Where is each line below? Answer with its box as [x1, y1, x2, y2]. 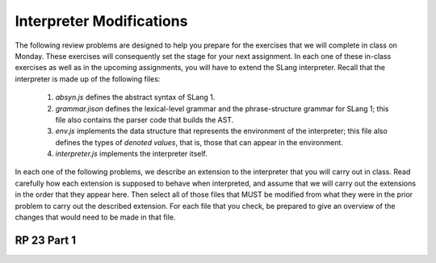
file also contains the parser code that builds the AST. [55, 115, 234, 124]
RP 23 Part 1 [15, 233, 77, 247]
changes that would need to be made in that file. [15, 212, 176, 222]
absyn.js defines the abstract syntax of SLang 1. [55, 93, 216, 102]
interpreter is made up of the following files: [15, 73, 161, 84]
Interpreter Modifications [15, 12, 188, 30]
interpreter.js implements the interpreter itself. [55, 149, 208, 159]
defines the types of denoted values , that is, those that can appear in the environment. [55, 137, 343, 147]
